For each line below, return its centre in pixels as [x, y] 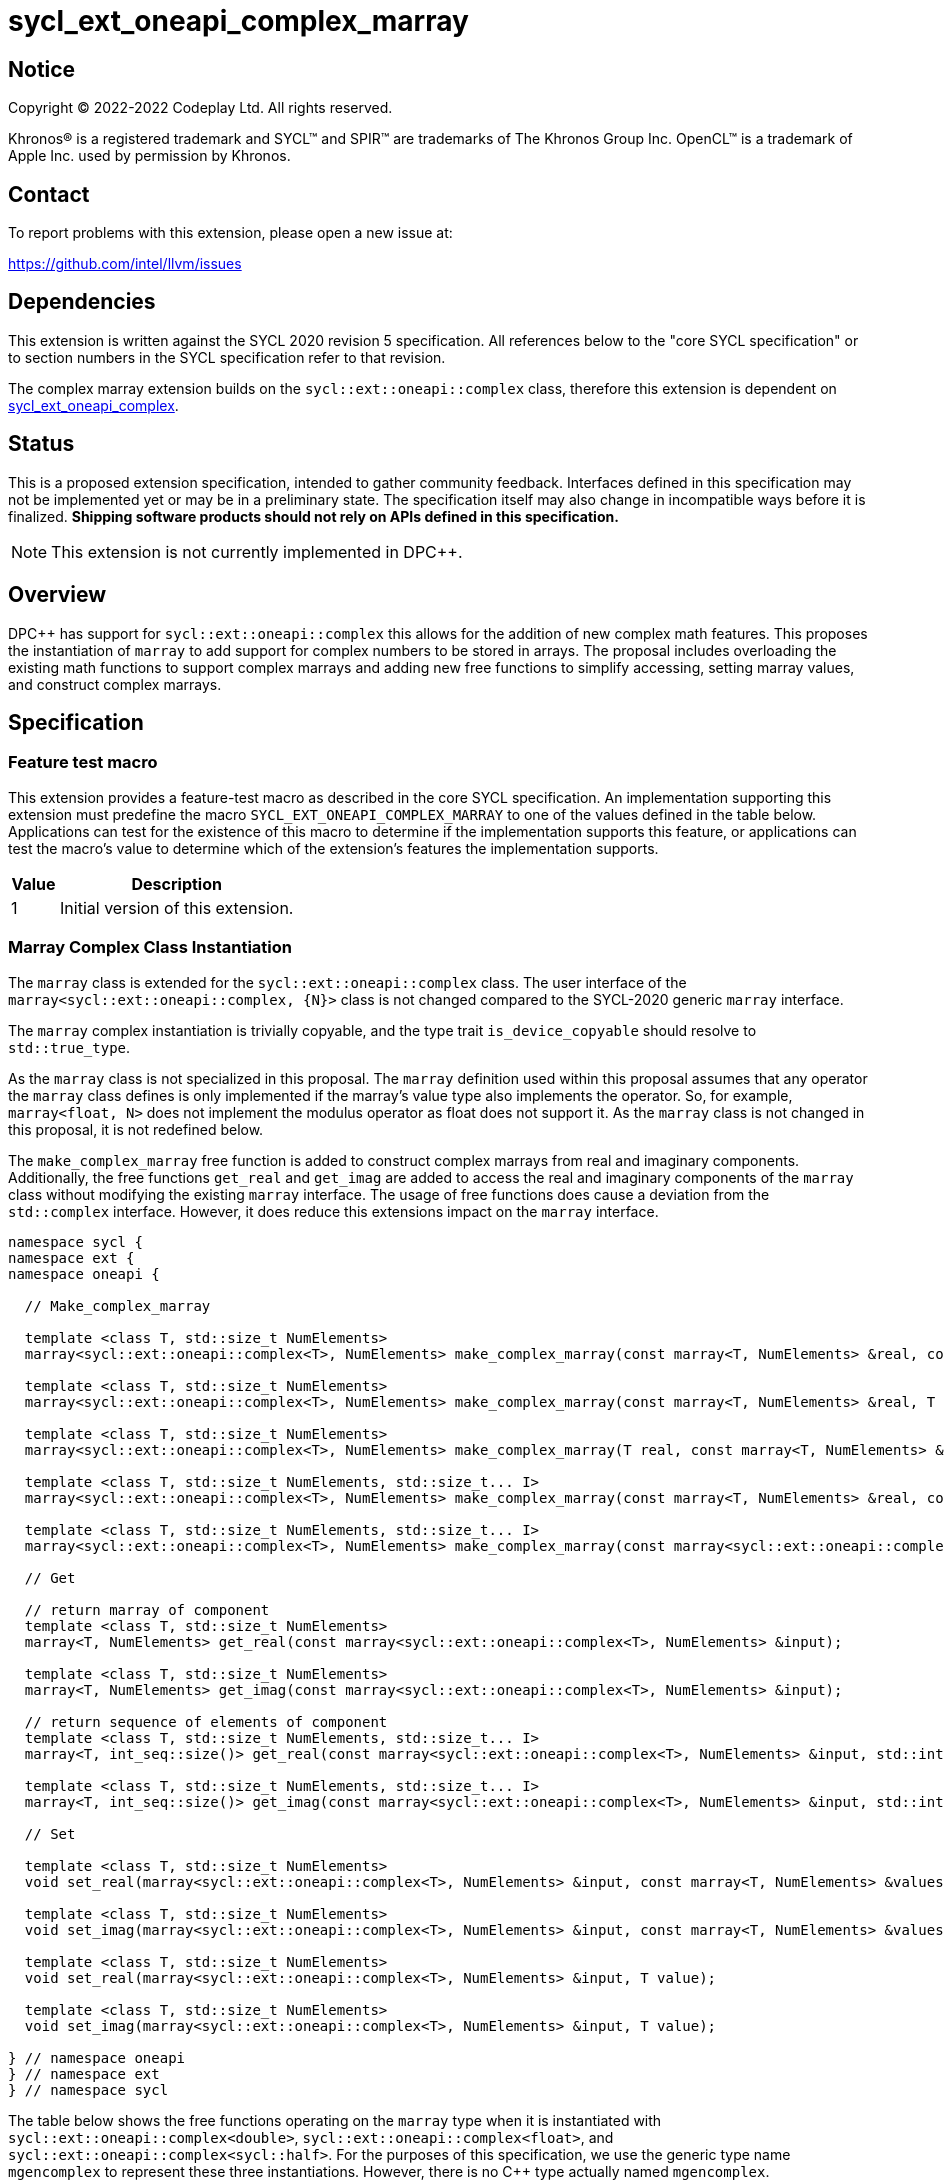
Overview [57, 595]
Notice [42, 69]
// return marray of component [147, 1609]
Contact [49, 194]
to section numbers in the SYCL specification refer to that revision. [227, 357]
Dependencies [82, 302]
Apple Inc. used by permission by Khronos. [149, 156]
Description [176, 883]
